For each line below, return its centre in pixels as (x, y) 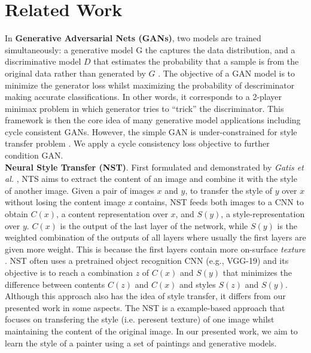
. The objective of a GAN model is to (227, 73)
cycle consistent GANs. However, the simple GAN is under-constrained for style (151, 131)
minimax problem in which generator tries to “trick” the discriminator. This (144, 108)
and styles (198, 284)
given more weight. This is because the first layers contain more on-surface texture (155, 249)
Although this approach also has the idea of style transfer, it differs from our (145, 296)
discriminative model (43, 61)
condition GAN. (34, 155)
